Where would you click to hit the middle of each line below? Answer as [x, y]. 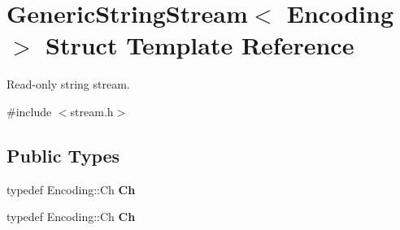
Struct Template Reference [200, 45]
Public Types [63, 155]
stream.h [92, 111]
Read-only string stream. [68, 84]
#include [29, 111]
